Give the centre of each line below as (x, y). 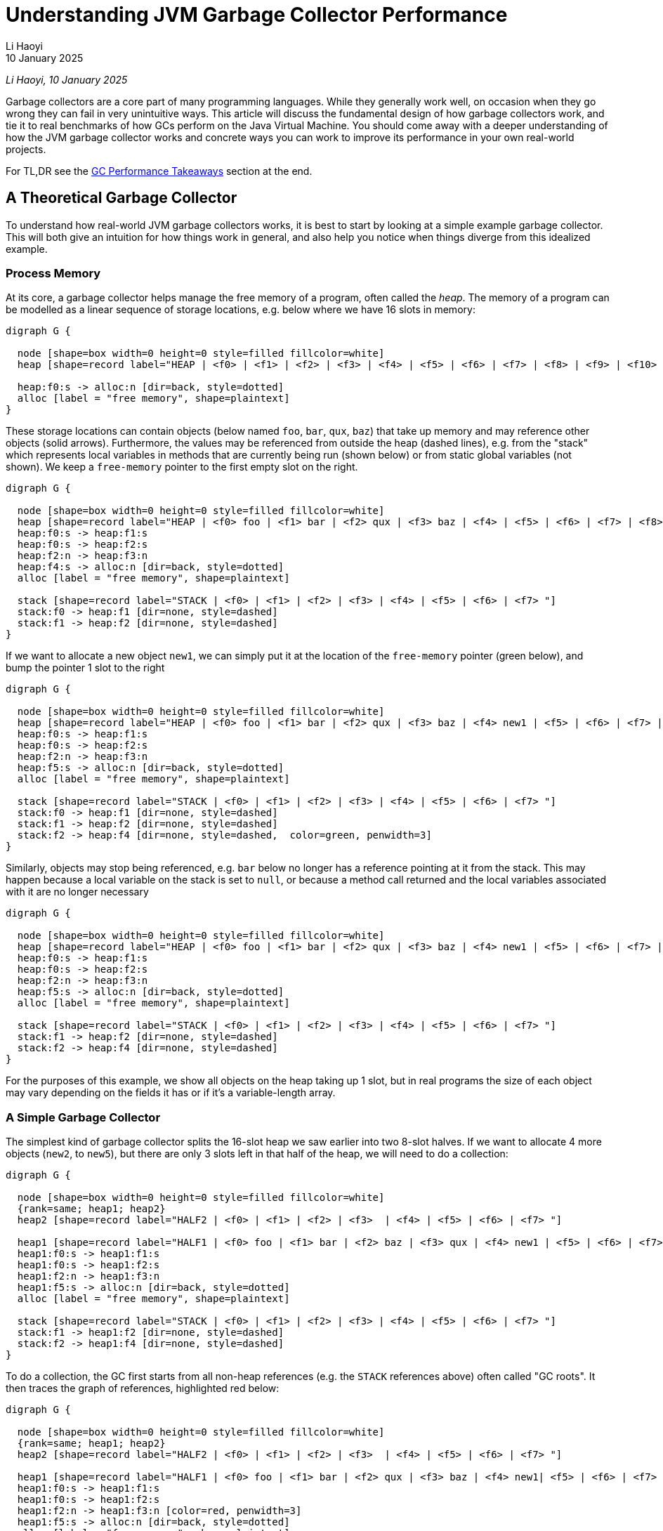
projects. (26, 149)
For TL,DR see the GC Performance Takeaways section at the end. (159, 171)
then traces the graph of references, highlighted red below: (143, 1388)
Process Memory (53, 273)
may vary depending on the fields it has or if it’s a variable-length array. (171, 1093)
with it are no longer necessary (77, 892)
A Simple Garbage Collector (83, 1117)
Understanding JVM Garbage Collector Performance (257, 15)
